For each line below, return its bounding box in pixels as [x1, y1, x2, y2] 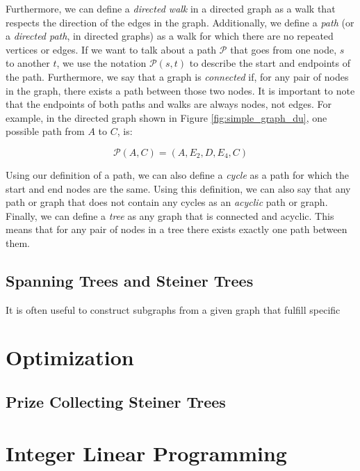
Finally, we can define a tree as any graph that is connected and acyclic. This [6, 208, 334, 223]
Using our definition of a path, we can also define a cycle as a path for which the [6, 167, 349, 182]
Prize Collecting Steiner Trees [6, 391, 226, 413]
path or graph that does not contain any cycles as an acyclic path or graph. [6, 195, 328, 209]
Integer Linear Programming [6, 438, 287, 467]
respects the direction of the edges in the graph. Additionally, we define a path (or [6, 15, 354, 29]
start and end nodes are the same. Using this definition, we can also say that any [6, 181, 351, 195]
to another [6, 56, 50, 70]
